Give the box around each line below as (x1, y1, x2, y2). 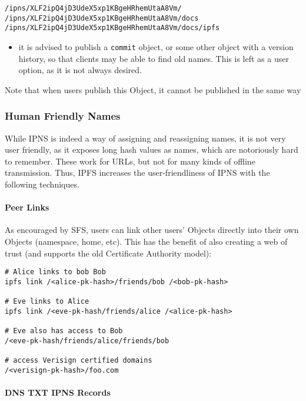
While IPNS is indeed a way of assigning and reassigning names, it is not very (5, 132, 286, 144)
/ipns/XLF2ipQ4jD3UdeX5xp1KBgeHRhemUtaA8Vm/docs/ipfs (5, 24, 220, 32)
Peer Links (5, 201, 49, 213)
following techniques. (5, 178, 79, 190)
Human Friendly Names (5, 109, 121, 123)
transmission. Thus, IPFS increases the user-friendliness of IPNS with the (5, 166, 270, 179)
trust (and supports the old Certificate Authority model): (5, 246, 212, 259)
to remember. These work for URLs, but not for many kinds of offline (5, 155, 255, 167)
